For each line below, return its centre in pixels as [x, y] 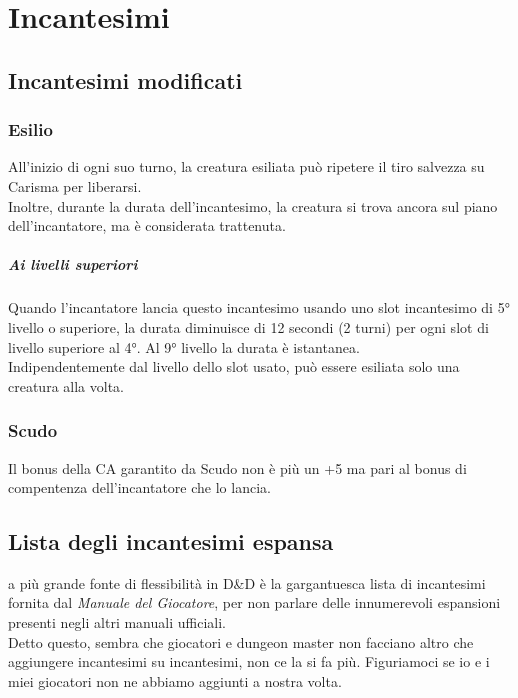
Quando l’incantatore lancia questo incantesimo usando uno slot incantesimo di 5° [259, 307]
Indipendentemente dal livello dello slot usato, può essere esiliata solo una [234, 366]
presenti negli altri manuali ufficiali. [117, 622]
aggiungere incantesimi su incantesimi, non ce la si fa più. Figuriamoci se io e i [249, 661]
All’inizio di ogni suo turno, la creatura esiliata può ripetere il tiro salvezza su [246, 166]
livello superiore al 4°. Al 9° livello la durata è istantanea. [184, 346]
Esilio [30, 129]
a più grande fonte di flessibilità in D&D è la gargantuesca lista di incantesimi [247, 582]
